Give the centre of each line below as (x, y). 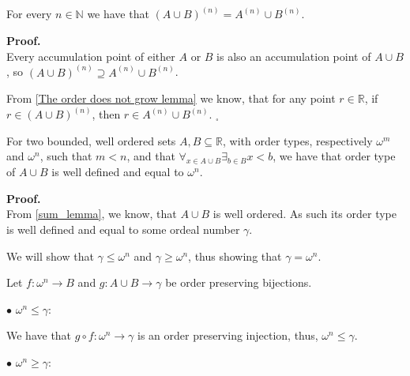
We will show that (50, 256)
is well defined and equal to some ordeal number (123, 229)
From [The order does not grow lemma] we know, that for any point (171, 98)
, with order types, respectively (298, 140)
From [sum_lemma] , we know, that (92, 214)
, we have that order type (334, 156)
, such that (66, 156)
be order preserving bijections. (239, 282)
